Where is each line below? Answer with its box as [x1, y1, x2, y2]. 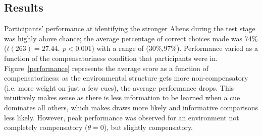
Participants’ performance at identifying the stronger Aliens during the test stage [4, 23, 255, 34]
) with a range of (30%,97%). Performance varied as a [91, 43, 258, 53]
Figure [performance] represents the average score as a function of [4, 62, 208, 73]
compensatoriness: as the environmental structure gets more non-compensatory [4, 73, 248, 83]
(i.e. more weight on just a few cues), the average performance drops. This [4, 82, 234, 93]
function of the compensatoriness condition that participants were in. [4, 52, 218, 63]
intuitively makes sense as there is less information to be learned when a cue [4, 92, 240, 103]
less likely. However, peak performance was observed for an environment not [4, 112, 239, 122]
